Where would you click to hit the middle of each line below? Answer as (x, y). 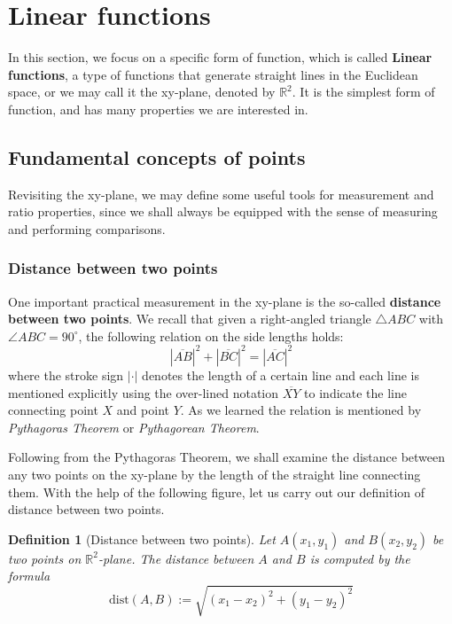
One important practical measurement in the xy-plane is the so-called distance (225, 301)
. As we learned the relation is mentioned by (301, 410)
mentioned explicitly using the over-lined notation (144, 392)
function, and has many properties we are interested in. (158, 109)
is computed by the (360, 558)
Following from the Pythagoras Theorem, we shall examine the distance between (227, 457)
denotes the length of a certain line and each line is (281, 374)
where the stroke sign (66, 374)
